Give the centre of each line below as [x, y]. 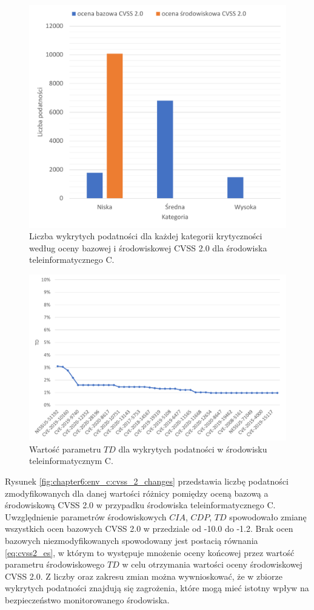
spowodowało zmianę [268, 516]
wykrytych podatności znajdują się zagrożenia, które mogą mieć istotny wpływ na [157, 588]
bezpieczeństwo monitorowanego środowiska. [87, 599]
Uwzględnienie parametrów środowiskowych [86, 516]
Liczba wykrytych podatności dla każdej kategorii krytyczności [146, 236]
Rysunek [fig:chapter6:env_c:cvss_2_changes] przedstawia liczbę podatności [147, 481]
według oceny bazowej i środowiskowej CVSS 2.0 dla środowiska [148, 247]
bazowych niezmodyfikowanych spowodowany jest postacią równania [132, 540]
